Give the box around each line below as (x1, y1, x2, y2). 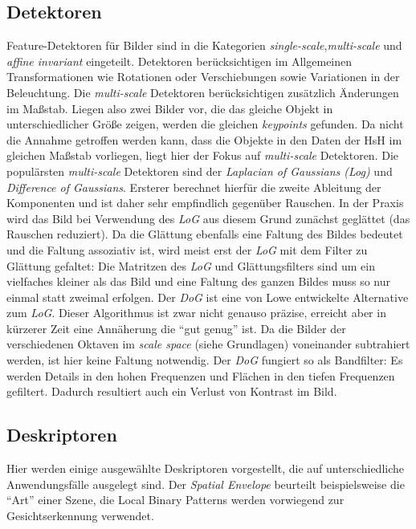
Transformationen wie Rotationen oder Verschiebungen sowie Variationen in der (6, 68, 400, 85)
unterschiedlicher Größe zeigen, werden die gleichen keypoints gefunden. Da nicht (6, 116, 404, 132)
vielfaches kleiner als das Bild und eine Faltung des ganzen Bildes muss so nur (6, 273, 391, 290)
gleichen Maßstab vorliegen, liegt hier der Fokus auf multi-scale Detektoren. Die (6, 147, 398, 164)
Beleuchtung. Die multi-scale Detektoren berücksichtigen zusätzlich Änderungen (6, 83, 399, 100)
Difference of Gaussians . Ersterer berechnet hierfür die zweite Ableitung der (6, 178, 381, 195)
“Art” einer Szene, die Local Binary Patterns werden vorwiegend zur (6, 491, 345, 508)
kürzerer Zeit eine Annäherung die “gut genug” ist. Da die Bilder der (6, 319, 346, 336)
